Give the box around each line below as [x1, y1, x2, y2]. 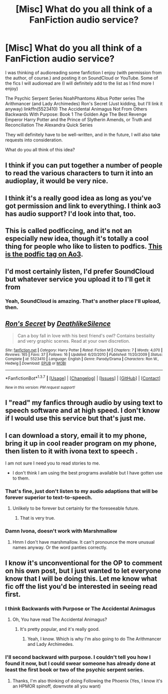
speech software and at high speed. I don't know [5, 406, 160, 415]
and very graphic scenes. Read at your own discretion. [17, 338, 130, 344]
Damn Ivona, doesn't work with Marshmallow [5, 528, 117, 535]
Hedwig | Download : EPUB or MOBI [5, 361, 66, 366]
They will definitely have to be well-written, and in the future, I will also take [5, 131, 160, 137]
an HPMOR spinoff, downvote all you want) [12, 683, 101, 689]
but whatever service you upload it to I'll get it [5, 275, 151, 284]
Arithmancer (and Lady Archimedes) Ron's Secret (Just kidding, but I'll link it [5, 100, 163, 106]
